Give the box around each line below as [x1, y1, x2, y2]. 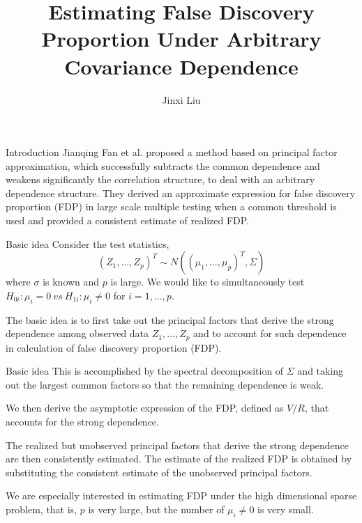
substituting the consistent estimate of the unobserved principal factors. [6, 465, 312, 479]
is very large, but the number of [88, 502, 225, 517]
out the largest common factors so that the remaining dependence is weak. [6, 377, 324, 391]
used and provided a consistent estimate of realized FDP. [6, 213, 250, 228]
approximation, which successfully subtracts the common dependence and [6, 158, 320, 173]
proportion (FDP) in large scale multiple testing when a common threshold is [6, 199, 337, 214]
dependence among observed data [6, 326, 149, 341]
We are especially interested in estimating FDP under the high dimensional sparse [6, 488, 357, 503]
